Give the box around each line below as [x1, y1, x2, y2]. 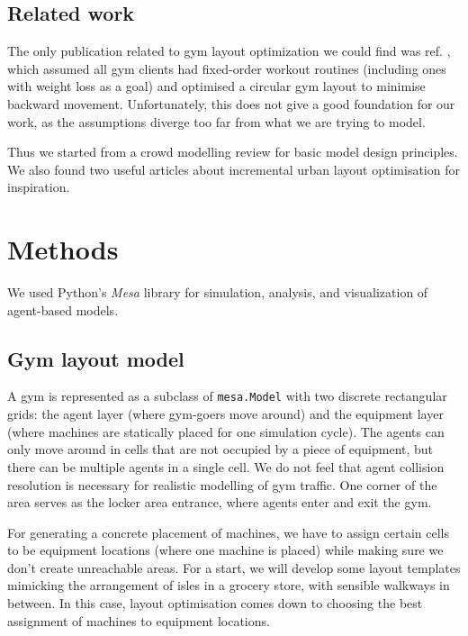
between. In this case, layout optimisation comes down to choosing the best [7, 594, 423, 613]
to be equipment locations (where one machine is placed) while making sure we [7, 541, 444, 559]
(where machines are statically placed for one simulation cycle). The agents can [7, 422, 445, 441]
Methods [7, 231, 119, 268]
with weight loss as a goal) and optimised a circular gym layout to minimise [7, 77, 426, 95]
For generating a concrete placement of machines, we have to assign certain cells [7, 522, 449, 541]
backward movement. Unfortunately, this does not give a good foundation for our [7, 94, 455, 113]
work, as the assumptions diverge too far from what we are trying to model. [7, 112, 426, 131]
